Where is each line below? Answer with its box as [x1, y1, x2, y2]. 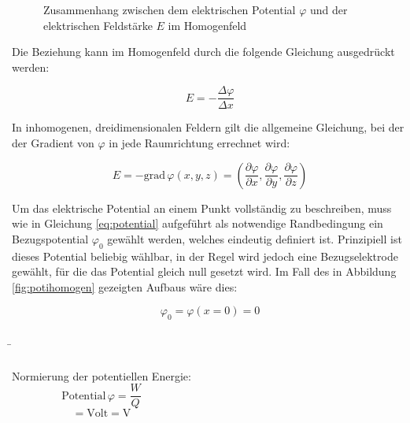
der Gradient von [12, 135, 94, 151]
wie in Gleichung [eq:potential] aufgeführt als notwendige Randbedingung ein [12, 215, 383, 232]
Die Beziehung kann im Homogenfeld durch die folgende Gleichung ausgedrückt [12, 43, 395, 60]
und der [309, 2, 348, 17]
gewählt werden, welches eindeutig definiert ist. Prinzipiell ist [107, 230, 402, 247]
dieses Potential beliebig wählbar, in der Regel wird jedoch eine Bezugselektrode [12, 247, 398, 264]
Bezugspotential [12, 230, 89, 247]
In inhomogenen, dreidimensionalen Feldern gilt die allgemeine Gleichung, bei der [12, 119, 404, 135]
